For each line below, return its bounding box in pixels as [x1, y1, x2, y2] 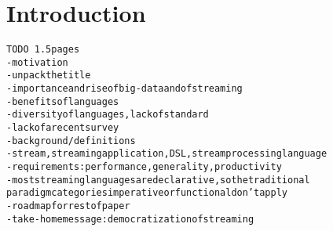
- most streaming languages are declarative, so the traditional [6, 174, 310, 186]
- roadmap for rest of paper [6, 200, 130, 211]
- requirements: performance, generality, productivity [6, 161, 282, 173]
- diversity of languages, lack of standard [6, 109, 209, 121]
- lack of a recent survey [6, 122, 119, 134]
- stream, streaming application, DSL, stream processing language [6, 148, 328, 160]
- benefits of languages [6, 96, 119, 107]
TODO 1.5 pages [6, 44, 80, 56]
